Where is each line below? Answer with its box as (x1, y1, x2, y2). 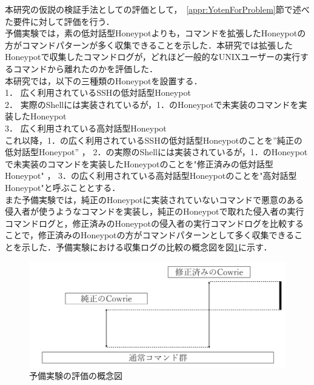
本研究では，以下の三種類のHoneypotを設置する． (5, 74, 202, 87)
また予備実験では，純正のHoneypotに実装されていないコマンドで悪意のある (5, 193, 304, 206)
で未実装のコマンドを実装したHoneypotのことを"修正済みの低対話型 (5, 157, 273, 170)
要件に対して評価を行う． (13, 15, 115, 27)
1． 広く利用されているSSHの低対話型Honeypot (5, 86, 191, 99)
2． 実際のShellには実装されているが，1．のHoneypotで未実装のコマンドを (5, 98, 299, 110)
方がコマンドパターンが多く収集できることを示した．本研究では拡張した (5, 38, 293, 51)
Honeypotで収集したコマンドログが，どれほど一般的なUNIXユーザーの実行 (5, 50, 300, 63)
